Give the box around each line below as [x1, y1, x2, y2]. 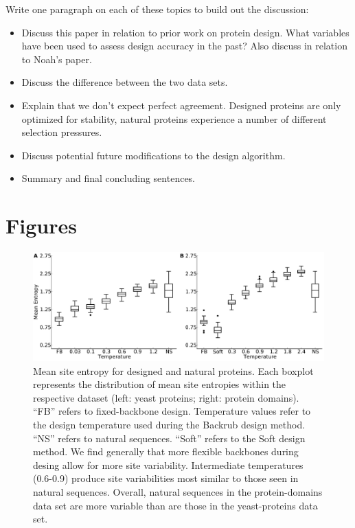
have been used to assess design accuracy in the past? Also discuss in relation [21, 38, 347, 53]
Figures [5, 211, 77, 240]
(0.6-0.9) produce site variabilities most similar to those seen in [33, 471, 299, 485]
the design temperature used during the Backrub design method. [33, 417, 306, 432]
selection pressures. [21, 125, 102, 139]
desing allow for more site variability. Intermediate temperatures [33, 457, 304, 472]
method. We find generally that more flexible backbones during [33, 444, 299, 459]
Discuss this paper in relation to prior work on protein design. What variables [21, 25, 350, 39]
